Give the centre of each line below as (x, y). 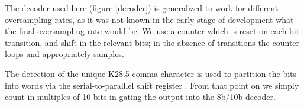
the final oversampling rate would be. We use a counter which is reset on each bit (152, 31)
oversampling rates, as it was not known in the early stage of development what (149, 19)
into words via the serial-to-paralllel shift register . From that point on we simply (152, 85)
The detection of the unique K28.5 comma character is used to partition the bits (151, 73)
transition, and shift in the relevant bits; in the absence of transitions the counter (152, 42)
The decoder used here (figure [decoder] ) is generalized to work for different (142, 8)
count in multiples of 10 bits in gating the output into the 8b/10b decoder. (140, 97)
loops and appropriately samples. (64, 54)
